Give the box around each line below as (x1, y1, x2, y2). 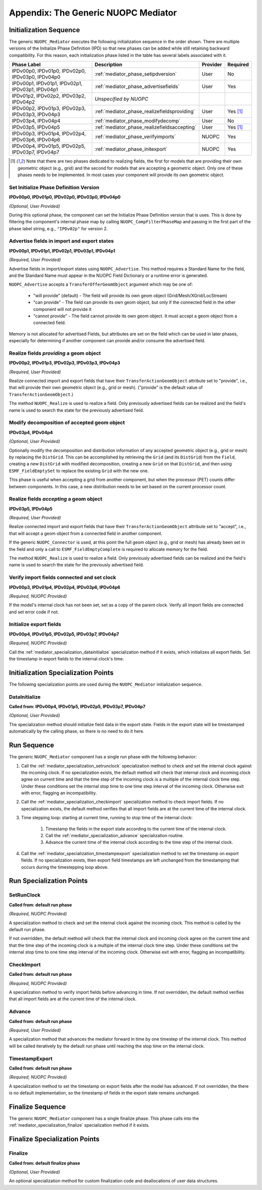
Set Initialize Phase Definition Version (9, 184, 99, 191)
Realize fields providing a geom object (9, 349, 101, 356)
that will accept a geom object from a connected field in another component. (9, 531, 163, 536)
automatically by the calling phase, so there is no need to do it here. (9, 728, 145, 734)
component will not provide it (33, 306, 92, 312)
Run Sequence (9, 741, 54, 750)
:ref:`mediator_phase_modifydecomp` (95, 117, 180, 124)
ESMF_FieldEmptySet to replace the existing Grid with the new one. (9, 468, 149, 474)
